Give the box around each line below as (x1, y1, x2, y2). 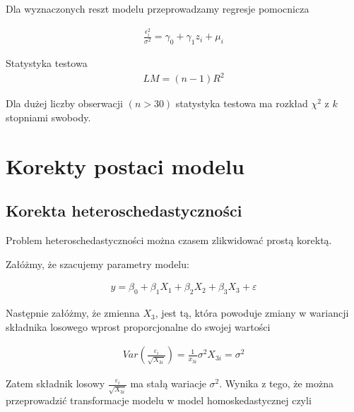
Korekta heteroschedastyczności (6, 200, 242, 222)
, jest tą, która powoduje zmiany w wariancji (155, 305, 349, 320)
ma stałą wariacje (130, 376, 206, 391)
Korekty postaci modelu (6, 151, 244, 180)
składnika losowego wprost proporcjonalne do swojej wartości (6, 319, 271, 334)
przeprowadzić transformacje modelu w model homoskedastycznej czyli (6, 393, 312, 408)
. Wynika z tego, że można (219, 376, 334, 391)
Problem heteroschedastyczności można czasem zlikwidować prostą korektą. (6, 233, 332, 248)
